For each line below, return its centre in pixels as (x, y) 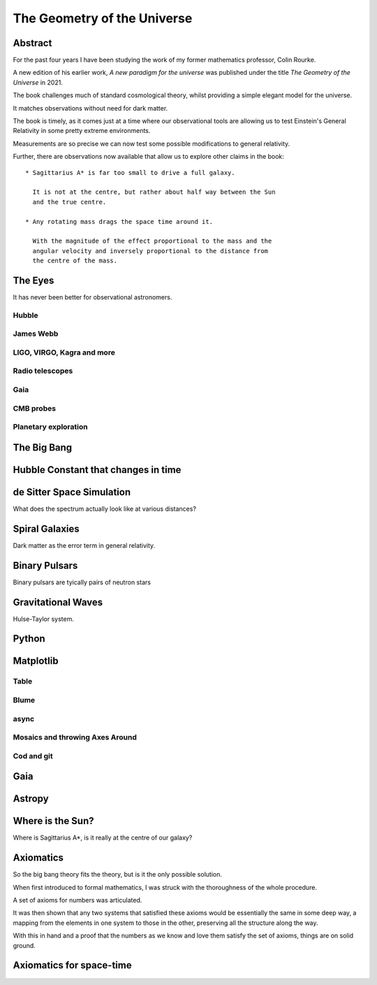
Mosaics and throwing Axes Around (75, 737)
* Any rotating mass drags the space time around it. (119, 221)
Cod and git (33, 756)
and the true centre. (69, 202)
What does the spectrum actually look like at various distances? (105, 509)
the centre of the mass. (75, 261)
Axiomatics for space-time (72, 965)
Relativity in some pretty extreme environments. (82, 131)
